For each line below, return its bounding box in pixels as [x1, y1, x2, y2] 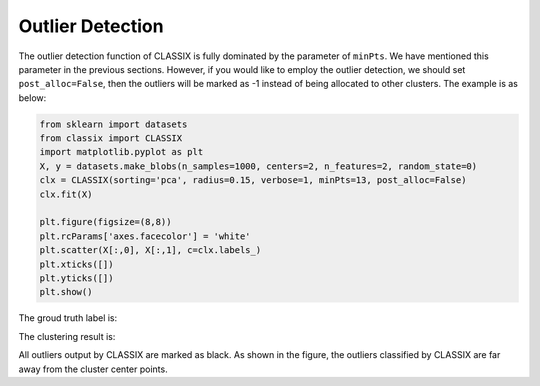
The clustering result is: [18, 330, 116, 342]
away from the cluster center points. [18, 363, 169, 375]
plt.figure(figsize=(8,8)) [39, 216, 172, 228]
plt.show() [39, 286, 93, 298]
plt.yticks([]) [39, 273, 114, 284]
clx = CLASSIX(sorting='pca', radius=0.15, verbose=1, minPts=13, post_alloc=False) [39, 175, 467, 186]
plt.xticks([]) [39, 258, 114, 270]
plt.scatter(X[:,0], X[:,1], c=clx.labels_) [39, 245, 262, 256]
